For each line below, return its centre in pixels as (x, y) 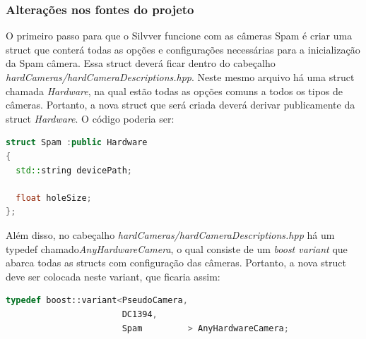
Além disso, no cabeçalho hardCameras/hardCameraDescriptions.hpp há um (170, 234)
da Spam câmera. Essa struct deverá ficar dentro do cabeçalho (141, 63)
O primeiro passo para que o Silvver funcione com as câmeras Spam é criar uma (179, 36)
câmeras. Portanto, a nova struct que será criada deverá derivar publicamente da (181, 105)
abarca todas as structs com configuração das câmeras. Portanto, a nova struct (176, 263)
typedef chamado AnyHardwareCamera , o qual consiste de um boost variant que (177, 248)
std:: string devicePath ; (74, 170)
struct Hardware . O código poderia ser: (90, 118)
